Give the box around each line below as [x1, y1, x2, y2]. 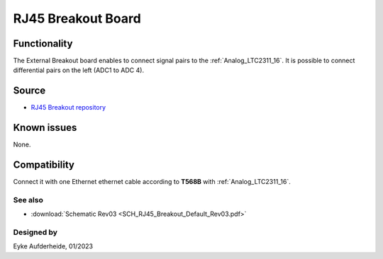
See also [13, 195, 44, 205]
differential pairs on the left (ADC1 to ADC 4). [13, 66, 145, 74]
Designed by [13, 227, 58, 237]
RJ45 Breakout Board [13, 11, 141, 26]
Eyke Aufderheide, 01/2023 [13, 242, 94, 251]
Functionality [13, 38, 73, 50]
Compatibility [13, 159, 74, 171]
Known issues [13, 122, 77, 134]
